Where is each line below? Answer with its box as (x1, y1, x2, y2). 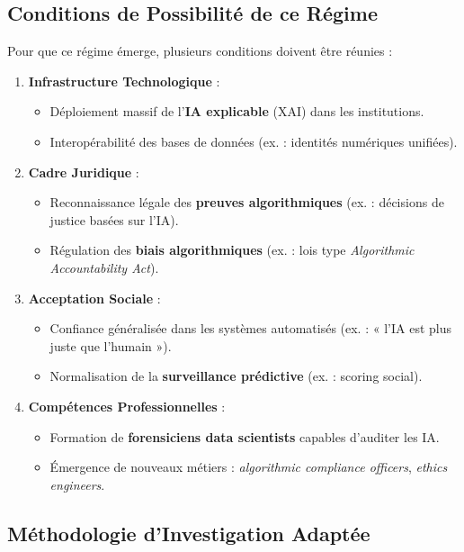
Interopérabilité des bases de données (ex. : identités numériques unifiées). (49, 131, 458, 150)
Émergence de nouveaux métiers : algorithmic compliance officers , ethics (49, 457, 448, 476)
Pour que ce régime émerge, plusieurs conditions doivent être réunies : (7, 41, 393, 60)
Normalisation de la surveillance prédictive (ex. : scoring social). (49, 366, 423, 385)
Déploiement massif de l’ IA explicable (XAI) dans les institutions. (49, 102, 424, 121)
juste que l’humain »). (49, 336, 172, 355)
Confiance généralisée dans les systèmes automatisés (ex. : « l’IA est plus (49, 319, 451, 338)
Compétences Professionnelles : (28, 396, 226, 415)
